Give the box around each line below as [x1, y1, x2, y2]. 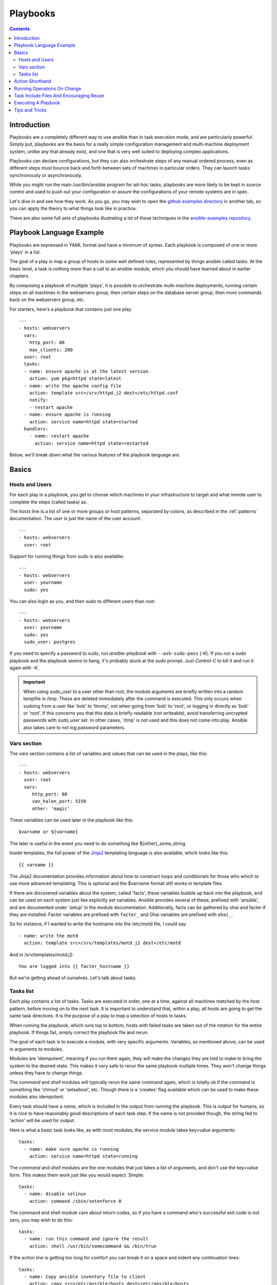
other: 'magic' [32, 805, 70, 812]
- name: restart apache [29, 433, 89, 439]
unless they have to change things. [9, 1070, 84, 1076]
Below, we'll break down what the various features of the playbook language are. [9, 452, 181, 458]
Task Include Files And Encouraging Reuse [14, 93, 105, 99]
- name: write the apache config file [24, 383, 122, 389]
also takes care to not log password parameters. [23, 724, 126, 730]
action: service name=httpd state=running [29, 1153, 138, 1159]
